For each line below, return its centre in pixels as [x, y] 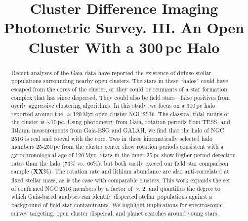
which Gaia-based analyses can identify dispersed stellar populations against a [112, 197]
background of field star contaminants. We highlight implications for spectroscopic [117, 205]
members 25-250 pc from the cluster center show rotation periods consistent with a [117, 147]
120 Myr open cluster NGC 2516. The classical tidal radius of [151, 113]
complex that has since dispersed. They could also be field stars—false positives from [121, 97]
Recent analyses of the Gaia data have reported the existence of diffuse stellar [111, 72]
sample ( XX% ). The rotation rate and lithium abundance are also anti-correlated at [120, 172]
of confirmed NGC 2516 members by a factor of [72, 188]
